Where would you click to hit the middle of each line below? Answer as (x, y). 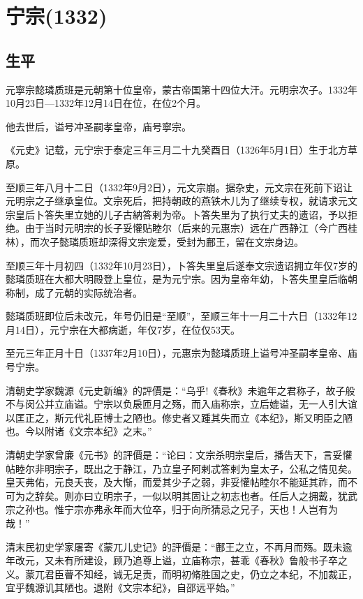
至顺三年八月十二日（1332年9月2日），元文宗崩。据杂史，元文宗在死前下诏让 (179, 187)
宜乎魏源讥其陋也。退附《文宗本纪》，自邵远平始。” (120, 587)
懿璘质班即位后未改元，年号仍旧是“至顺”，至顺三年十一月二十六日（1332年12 (181, 316)
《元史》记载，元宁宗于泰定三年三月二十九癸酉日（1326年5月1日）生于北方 (177, 150)
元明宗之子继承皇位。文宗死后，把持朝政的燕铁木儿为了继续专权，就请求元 (177, 201)
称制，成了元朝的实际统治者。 (74, 292)
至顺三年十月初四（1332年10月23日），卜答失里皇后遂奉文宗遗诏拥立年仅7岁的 (181, 265)
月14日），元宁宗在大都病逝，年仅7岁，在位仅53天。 (123, 329)
